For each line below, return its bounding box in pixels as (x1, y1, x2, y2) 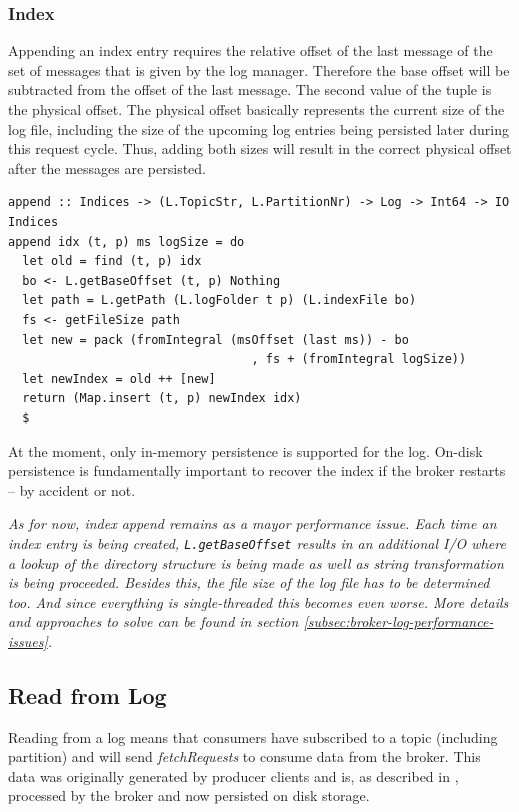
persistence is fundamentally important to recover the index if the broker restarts (8, 460, 506, 481)
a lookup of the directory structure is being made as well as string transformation (8, 552, 504, 573)
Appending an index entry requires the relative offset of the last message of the (8, 40, 493, 61)
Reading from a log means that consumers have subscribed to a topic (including (8, 726, 498, 747)
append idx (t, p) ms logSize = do (8, 234, 245, 249)
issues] (8, 630, 48, 651)
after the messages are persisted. (8, 157, 207, 178)
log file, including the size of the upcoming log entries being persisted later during (8, 118, 509, 139)
